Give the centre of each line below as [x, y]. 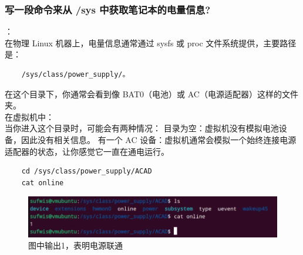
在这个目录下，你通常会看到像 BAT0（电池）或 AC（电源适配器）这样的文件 [151, 93]
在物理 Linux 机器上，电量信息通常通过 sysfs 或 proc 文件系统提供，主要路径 [151, 42]
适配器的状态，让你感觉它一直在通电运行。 [87, 151]
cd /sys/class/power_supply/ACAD [87, 171]
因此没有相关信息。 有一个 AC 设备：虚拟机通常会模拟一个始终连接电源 [159, 139]
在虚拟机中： [29, 116]
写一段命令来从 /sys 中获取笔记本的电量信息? [108, 9]
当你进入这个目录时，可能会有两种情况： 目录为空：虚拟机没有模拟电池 [142, 128]
